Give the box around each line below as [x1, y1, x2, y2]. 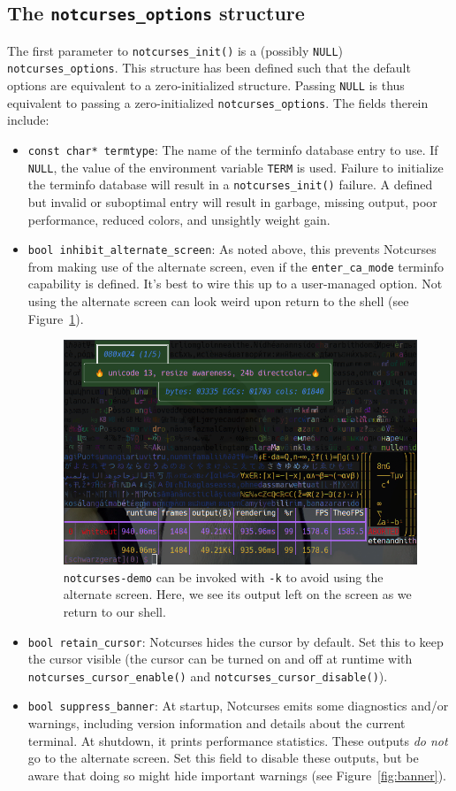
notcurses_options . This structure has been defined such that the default [7, 58, 411, 77]
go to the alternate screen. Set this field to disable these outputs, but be [27, 749, 419, 767]
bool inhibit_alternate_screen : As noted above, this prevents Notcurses [27, 240, 437, 258]
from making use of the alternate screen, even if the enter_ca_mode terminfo [27, 257, 444, 275]
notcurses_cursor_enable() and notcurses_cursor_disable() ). [27, 666, 388, 685]
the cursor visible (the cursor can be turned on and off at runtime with [27, 649, 413, 668]
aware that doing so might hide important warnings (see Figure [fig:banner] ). [27, 765, 446, 784]
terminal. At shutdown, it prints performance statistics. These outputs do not [27, 731, 448, 749]
